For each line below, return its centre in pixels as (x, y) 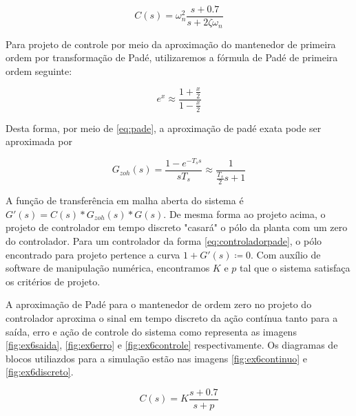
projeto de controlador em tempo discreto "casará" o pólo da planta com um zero (177, 227)
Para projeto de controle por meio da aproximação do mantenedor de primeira (171, 44)
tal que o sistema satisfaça (295, 268)
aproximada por (39, 141)
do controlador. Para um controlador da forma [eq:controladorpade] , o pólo (164, 241)
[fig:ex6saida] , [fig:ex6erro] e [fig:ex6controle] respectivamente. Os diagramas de (172, 345)
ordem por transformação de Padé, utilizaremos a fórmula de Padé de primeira (172, 57)
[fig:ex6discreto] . (40, 372)
